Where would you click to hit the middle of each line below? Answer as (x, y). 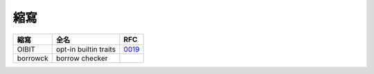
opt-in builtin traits (86, 49)
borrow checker (82, 58)
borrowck (33, 58)
